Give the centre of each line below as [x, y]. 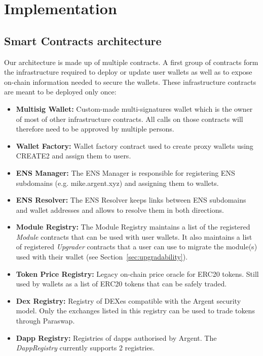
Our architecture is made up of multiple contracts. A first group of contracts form [131, 62]
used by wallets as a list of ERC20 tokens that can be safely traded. [121, 284]
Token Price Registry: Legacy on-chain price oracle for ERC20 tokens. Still [137, 273]
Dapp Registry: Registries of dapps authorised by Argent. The [116, 337]
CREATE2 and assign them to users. [73, 156]
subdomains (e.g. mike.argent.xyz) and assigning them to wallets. [117, 183]
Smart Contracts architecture [83, 40]
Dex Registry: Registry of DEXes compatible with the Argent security [128, 300]
